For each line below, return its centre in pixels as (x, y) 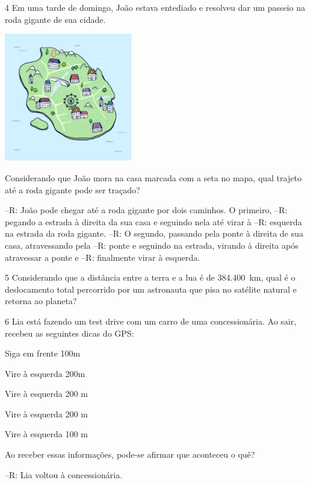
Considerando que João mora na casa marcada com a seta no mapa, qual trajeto (153, 177)
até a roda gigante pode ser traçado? (73, 189)
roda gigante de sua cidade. (55, 19)
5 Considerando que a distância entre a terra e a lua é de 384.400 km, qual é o (150, 277)
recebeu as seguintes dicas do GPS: (70, 333)
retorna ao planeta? (41, 301)
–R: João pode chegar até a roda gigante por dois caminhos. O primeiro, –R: (146, 210)
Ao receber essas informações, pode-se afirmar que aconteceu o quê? (130, 454)
